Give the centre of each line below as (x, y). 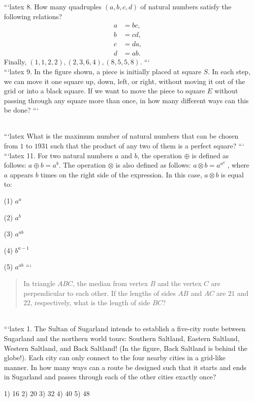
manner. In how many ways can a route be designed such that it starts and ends (125, 367)
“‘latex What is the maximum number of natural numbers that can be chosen (121, 136)
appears (22, 174)
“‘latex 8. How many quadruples (53, 6)
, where (238, 165)
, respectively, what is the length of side (90, 302)
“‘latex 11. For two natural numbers (58, 155)
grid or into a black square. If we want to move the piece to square (105, 91)
